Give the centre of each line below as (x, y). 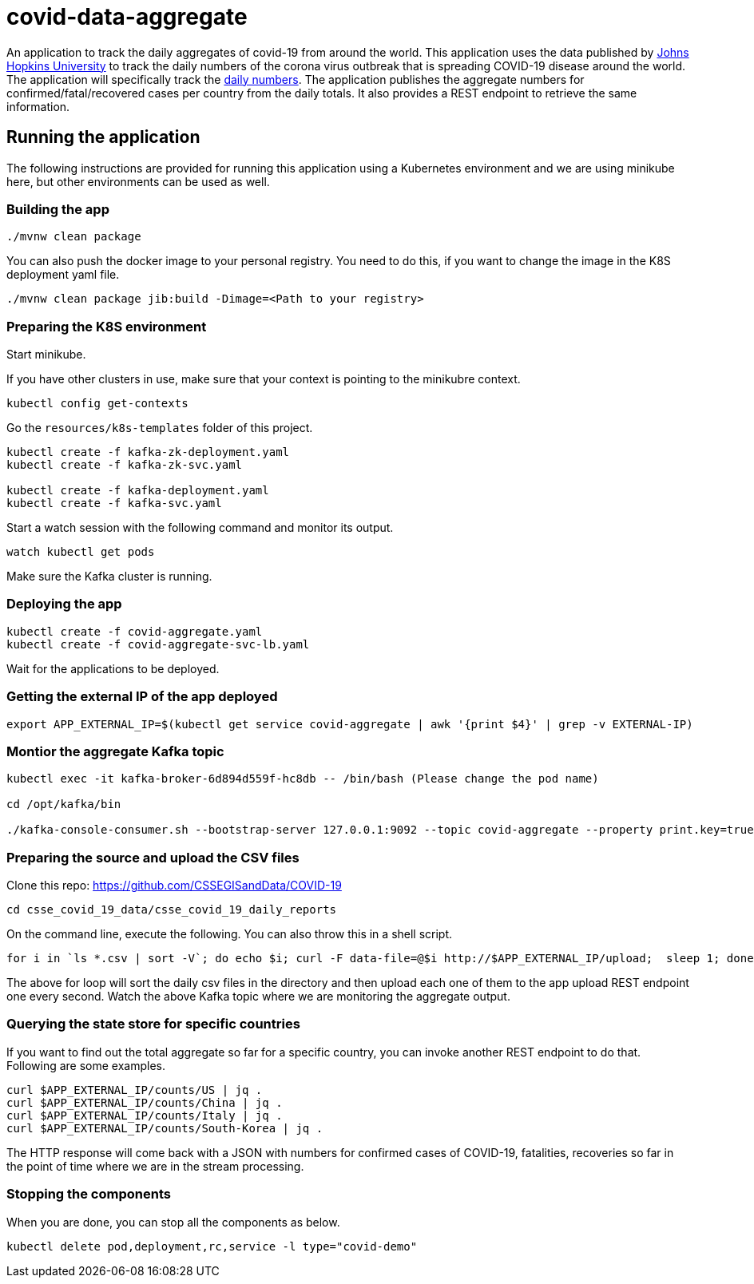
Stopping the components (89, 1194)
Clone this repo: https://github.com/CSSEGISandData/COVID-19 (174, 886)
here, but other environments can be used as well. (138, 181)
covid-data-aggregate (127, 17)
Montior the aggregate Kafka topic (115, 751)
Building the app (58, 209)
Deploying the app (64, 604)
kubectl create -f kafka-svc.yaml (114, 503)
